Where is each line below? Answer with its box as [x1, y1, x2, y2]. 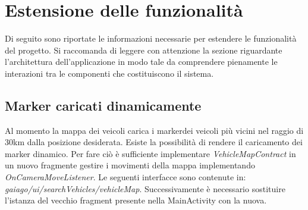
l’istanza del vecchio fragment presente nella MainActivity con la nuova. [5, 194, 267, 206]
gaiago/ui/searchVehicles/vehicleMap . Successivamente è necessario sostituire [5, 182, 285, 195]
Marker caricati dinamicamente [5, 96, 202, 114]
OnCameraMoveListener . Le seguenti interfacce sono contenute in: [5, 171, 246, 183]
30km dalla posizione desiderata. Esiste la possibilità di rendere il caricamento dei [5, 136, 303, 148]
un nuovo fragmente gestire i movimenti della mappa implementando [5, 159, 255, 171]
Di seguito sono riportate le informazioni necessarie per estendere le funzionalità [5, 32, 297, 45]
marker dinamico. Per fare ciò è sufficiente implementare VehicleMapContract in [5, 147, 296, 159]
